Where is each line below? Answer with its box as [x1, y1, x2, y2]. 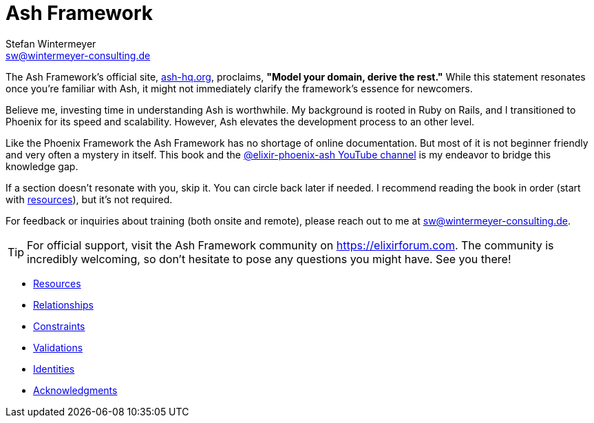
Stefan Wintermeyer [6, 37, 96, 50]
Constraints [33, 320, 85, 332]
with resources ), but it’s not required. [6, 193, 173, 205]
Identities [33, 362, 75, 375]
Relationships [33, 298, 94, 311]
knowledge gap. [6, 160, 78, 172]
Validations [33, 341, 83, 353]
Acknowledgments [33, 384, 118, 396]
